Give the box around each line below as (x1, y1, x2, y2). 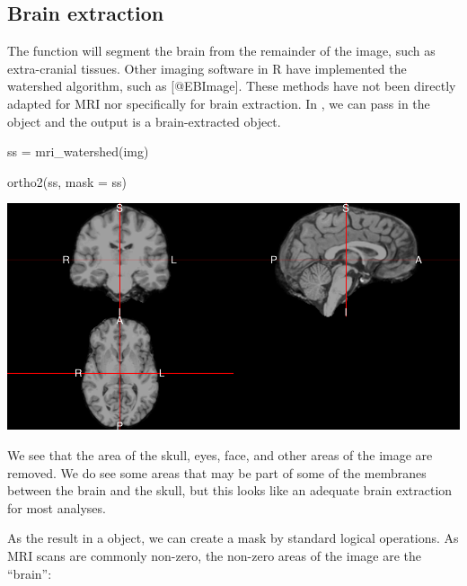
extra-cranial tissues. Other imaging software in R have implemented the (7, 58, 407, 77)
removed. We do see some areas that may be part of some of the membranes (7, 463, 427, 482)
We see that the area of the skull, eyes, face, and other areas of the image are (7, 445, 433, 464)
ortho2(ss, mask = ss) (7, 172, 128, 191)
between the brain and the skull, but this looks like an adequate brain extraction (7, 481, 453, 500)
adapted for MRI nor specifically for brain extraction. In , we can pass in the (7, 93, 430, 112)
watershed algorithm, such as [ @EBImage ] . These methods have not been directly (7, 76, 456, 95)
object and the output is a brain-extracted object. (7, 111, 281, 130)
